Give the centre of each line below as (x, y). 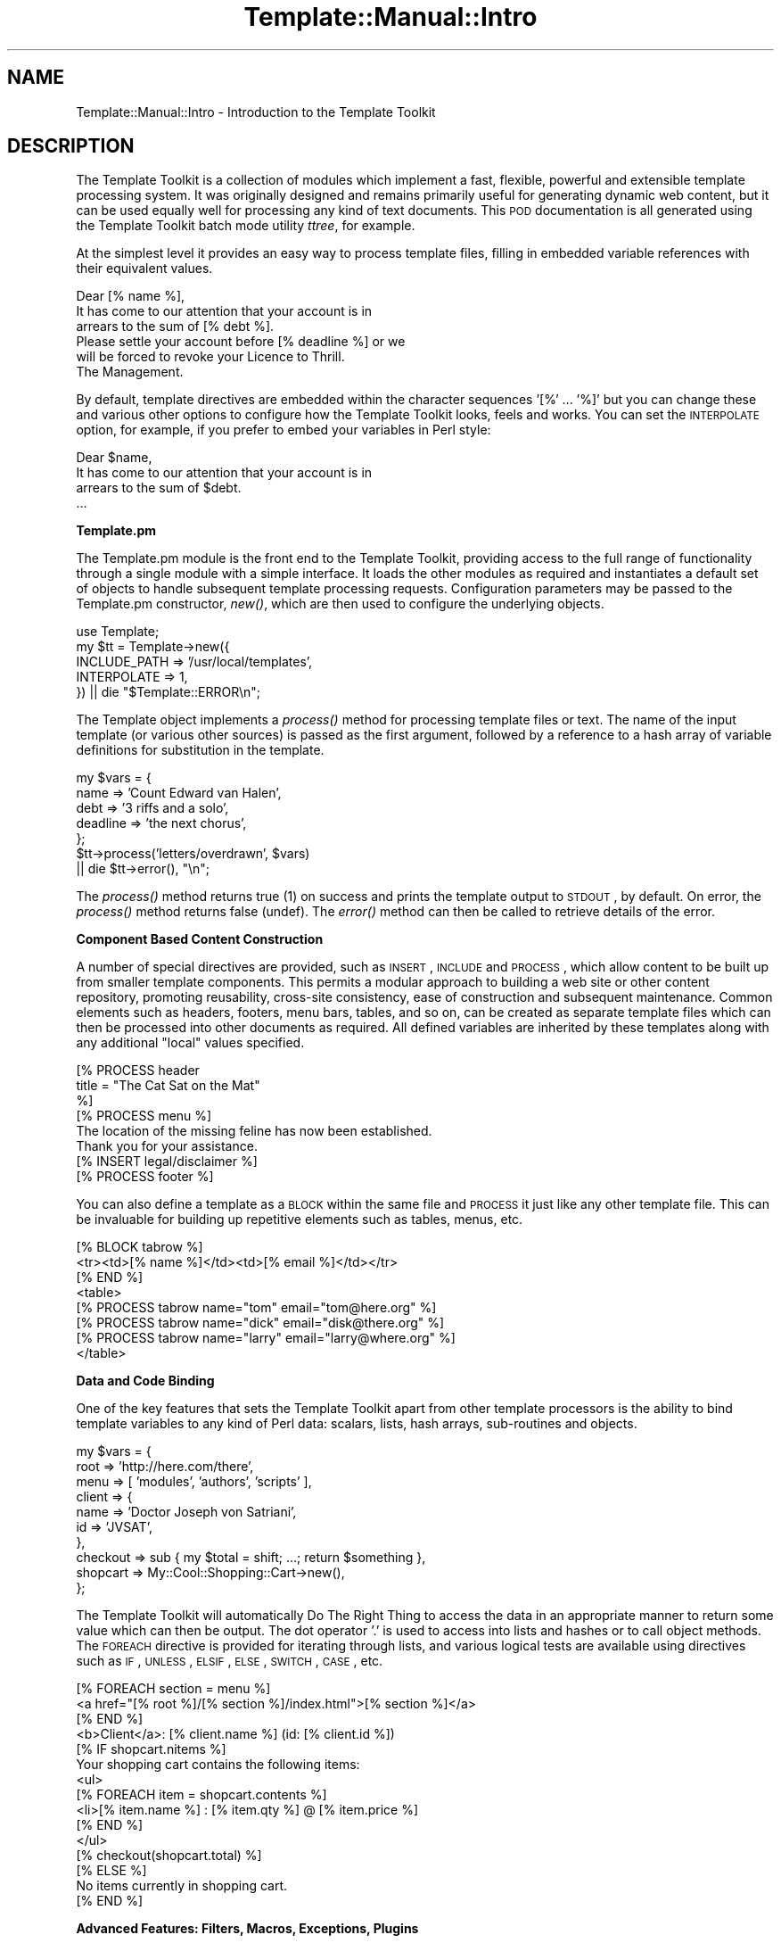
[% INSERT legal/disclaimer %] (167, 1162)
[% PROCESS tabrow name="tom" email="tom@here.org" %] (256, 1308)
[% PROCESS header (138, 1071)
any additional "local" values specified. (190, 1043)
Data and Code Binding (145, 1381)
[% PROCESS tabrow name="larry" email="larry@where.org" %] (266, 1338)
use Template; (118, 632)
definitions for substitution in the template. (200, 750)
